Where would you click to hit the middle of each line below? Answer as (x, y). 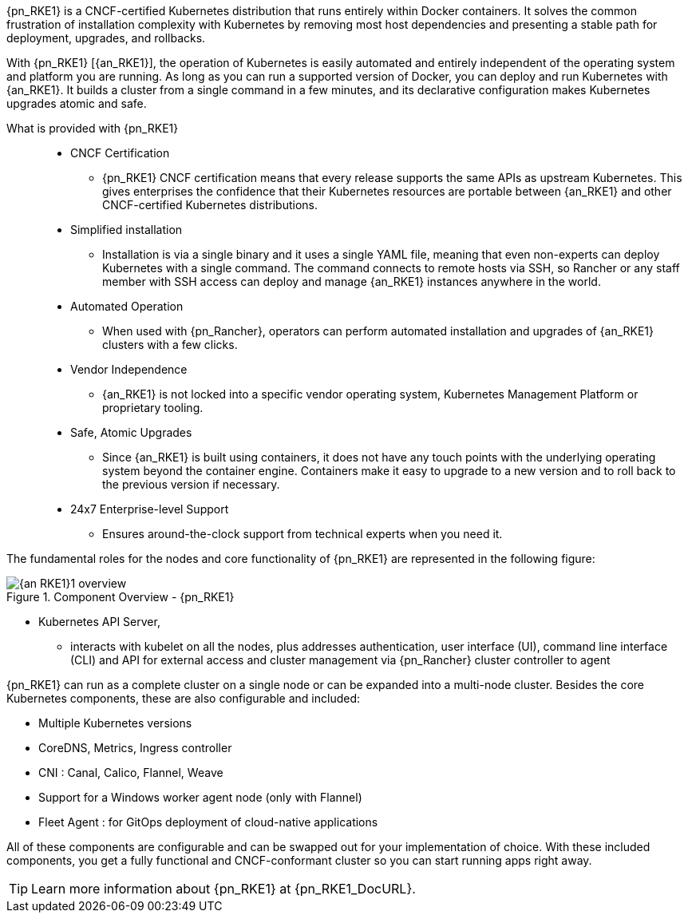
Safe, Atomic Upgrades (131, 432)
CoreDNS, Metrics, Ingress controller (135, 748)
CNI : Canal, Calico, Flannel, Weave (131, 772)
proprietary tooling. (153, 408)
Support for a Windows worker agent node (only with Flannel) (200, 797)
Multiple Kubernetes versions (115, 723)
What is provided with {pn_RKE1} (93, 128)
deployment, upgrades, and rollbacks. (106, 38)
